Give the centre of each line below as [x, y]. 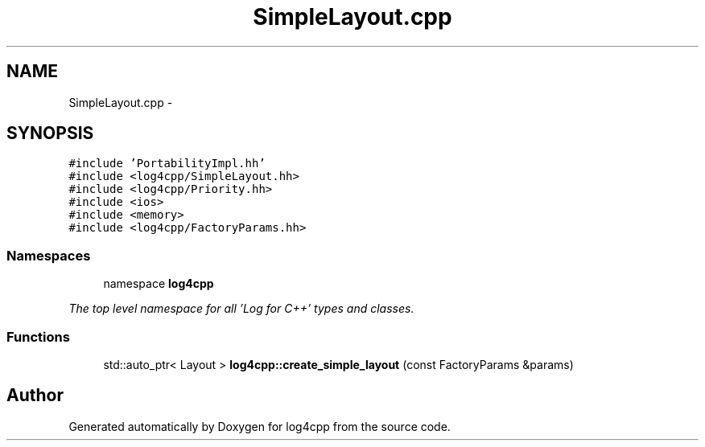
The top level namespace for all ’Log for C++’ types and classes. [241, 309]
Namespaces [49, 255]
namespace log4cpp [159, 284]
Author [35, 396]
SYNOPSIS [50, 133]
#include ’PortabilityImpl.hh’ [167, 164]
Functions [38, 336]
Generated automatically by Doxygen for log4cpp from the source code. [260, 426]
